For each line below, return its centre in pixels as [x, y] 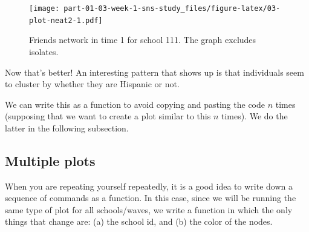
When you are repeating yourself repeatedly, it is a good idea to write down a [149, 186]
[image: [44, 8]
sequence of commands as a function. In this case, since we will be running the [151, 198]
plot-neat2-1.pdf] [66, 20]
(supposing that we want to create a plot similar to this [108, 116]
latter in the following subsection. [67, 128]
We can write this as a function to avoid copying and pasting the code [135, 104]
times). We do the [254, 116]
